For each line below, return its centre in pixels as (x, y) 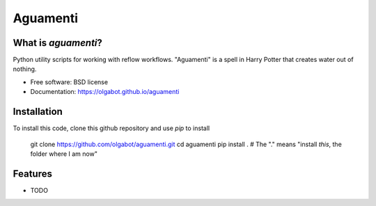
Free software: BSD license (69, 82)
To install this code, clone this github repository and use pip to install (111, 128)
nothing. (25, 69)
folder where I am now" (64, 154)
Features (32, 174)
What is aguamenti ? (57, 43)
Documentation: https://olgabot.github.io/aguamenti (105, 92)
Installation (38, 112)
